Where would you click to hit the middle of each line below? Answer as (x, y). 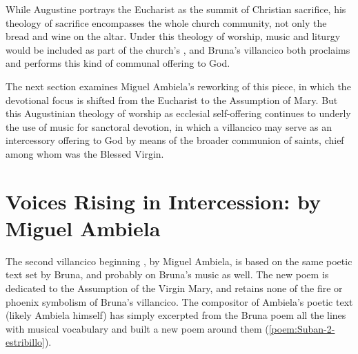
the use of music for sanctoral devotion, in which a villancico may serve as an (169, 126)
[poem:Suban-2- (302, 328)
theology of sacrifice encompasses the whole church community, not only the (166, 22)
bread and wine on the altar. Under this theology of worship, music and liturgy (173, 36)
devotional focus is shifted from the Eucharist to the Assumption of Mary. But (172, 100)
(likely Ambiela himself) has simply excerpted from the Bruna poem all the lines (176, 315)
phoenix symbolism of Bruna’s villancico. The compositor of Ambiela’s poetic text (179, 301)
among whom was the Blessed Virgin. (85, 153)
